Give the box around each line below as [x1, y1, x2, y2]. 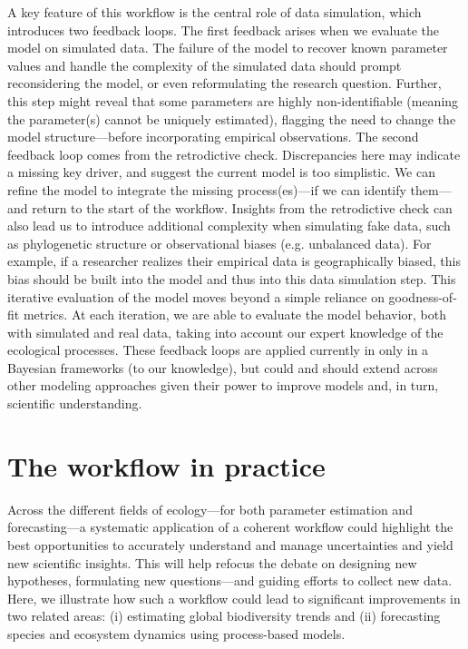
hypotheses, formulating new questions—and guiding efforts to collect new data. [7, 571, 453, 590]
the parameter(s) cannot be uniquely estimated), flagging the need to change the [7, 109, 456, 128]
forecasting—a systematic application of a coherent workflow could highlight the [7, 517, 453, 536]
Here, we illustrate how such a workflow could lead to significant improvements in [7, 588, 461, 607]
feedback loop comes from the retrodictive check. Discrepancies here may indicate [7, 144, 461, 163]
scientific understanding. [7, 394, 142, 413]
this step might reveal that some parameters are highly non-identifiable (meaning [7, 91, 459, 110]
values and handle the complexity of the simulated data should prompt [7, 55, 402, 74]
